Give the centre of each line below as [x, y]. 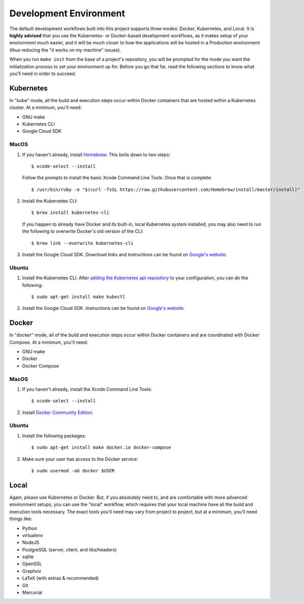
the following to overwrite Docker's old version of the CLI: [83, 231]
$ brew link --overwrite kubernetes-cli [82, 243]
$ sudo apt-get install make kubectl [79, 297]
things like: [21, 519]
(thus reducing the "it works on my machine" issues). [65, 50]
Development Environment [67, 13]
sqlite [28, 557]
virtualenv [33, 535]
